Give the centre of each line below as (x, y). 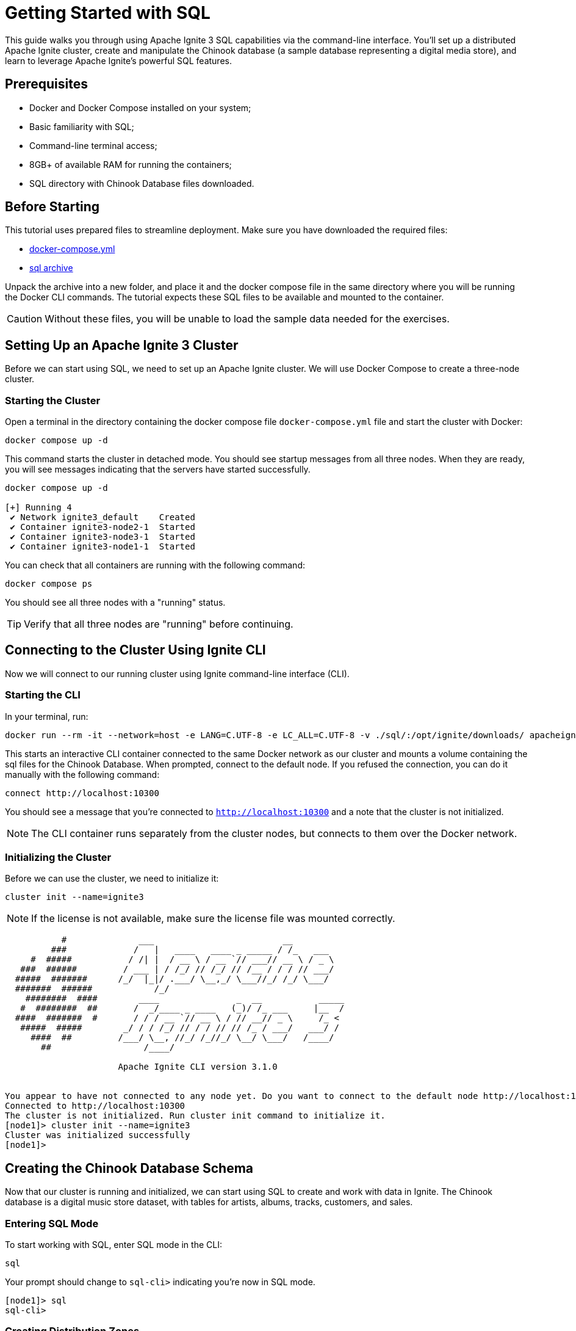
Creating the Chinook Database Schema (129, 1168)
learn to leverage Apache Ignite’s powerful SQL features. (118, 60)
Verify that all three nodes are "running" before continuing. (159, 624)
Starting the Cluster (53, 400)
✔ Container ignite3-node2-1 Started (103, 527)
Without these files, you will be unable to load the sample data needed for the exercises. (247, 319)
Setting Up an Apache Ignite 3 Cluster (122, 345)
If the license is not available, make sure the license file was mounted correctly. (213, 919)
